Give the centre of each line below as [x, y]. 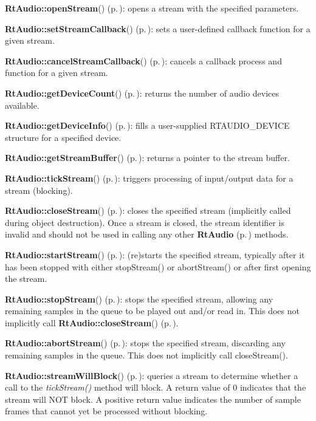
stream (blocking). [39, 190]
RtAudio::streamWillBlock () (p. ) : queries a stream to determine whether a [152, 375]
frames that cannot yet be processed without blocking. [106, 411]
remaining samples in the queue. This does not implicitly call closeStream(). [146, 355]
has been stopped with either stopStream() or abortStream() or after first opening [158, 266]
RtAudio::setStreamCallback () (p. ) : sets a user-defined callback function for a [158, 28]
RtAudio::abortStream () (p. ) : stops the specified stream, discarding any [145, 343]
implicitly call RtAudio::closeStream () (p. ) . [92, 322]
